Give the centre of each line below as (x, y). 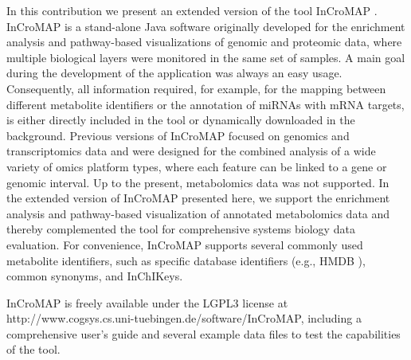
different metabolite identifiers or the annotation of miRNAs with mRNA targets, (205, 104)
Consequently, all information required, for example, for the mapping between (196, 88)
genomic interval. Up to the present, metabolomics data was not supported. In (198, 182)
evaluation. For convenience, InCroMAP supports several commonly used (185, 244)
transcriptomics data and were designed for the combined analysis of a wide (191, 151)
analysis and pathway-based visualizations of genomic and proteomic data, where (204, 42)
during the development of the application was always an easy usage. (174, 73)
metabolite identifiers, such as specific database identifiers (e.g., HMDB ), (186, 260)
